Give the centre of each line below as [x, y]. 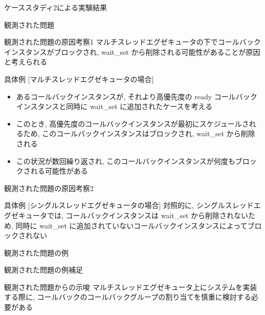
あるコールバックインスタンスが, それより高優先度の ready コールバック [137, 96]
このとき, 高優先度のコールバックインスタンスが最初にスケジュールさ [132, 123]
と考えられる [26, 62]
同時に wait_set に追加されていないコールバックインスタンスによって [131, 225]
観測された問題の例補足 [43, 270]
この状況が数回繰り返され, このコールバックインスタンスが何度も [126, 161]
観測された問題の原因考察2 [49, 188]
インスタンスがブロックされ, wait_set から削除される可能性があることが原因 [132, 51]
